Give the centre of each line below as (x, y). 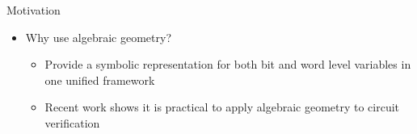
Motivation (34, 10)
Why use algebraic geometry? (98, 37)
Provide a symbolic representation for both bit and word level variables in (228, 64)
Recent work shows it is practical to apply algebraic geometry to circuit (222, 107)
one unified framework (100, 80)
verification (72, 122)
